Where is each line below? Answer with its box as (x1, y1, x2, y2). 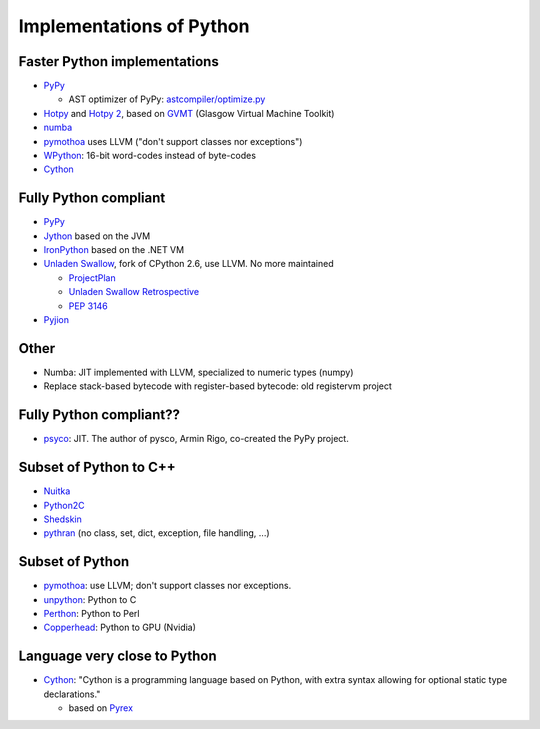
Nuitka (43, 485, 71, 497)
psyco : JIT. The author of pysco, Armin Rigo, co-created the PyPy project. (43, 433, 349, 445)
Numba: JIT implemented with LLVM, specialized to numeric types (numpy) (43, 366, 354, 378)
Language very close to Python (18, 648, 217, 665)
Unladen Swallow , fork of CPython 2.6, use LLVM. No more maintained (43, 258, 334, 270)
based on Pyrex (68, 702, 134, 714)
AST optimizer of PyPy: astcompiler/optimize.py (68, 93, 266, 105)
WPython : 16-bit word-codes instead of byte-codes (43, 150, 257, 162)
